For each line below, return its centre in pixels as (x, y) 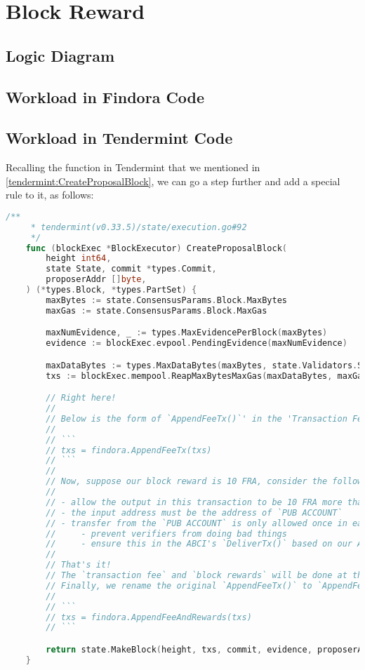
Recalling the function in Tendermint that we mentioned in (133, 167)
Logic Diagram (60, 55)
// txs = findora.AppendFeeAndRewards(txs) (149, 617)
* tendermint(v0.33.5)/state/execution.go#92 (139, 227)
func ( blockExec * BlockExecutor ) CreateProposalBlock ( (156, 248)
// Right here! (81, 398)
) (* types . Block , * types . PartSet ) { (111, 290)
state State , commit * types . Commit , (131, 269)
